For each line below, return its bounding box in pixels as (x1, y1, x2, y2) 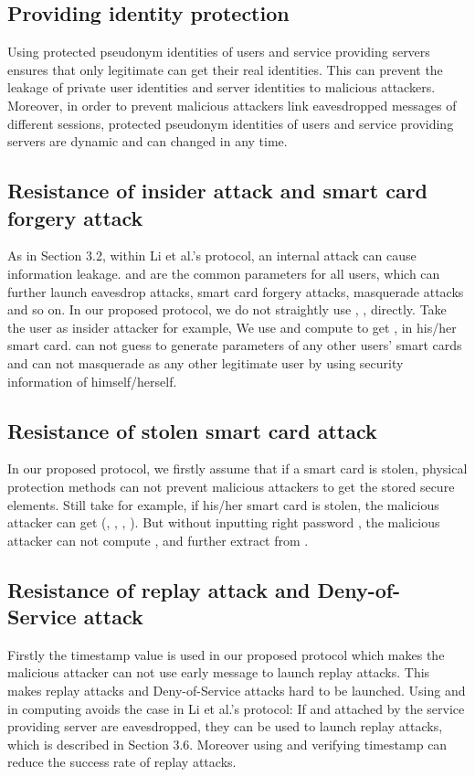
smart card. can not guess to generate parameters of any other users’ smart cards (7, 335, 462, 355)
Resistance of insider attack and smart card (7, 176, 428, 205)
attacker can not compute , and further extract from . (7, 530, 309, 549)
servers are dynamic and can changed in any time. (7, 132, 288, 151)
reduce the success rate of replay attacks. (7, 752, 237, 772)
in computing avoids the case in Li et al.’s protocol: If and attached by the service (7, 698, 465, 718)
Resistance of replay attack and (7, 575, 311, 603)
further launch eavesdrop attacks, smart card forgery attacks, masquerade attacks (7, 282, 464, 301)
